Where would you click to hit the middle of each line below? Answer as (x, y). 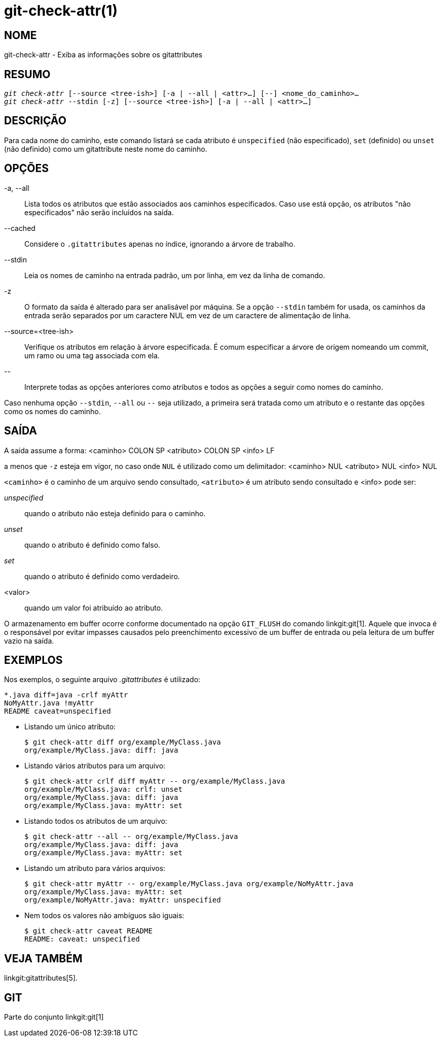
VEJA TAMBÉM (43, 958)
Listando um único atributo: (70, 727)
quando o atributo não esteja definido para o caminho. (115, 513)
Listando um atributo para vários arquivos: (95, 868)
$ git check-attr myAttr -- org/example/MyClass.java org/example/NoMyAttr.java (189, 884)
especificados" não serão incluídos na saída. (99, 212)
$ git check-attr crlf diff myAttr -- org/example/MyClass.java (155, 781)
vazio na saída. (29, 641)
